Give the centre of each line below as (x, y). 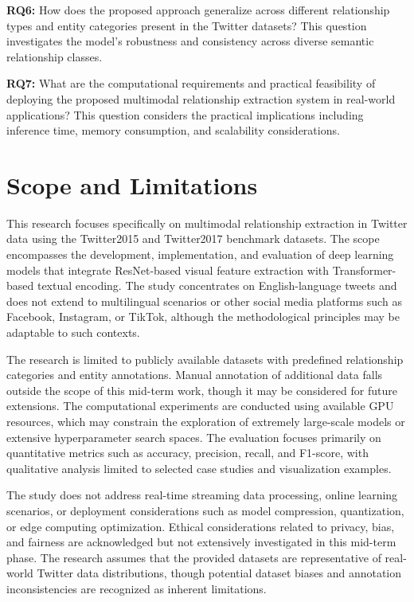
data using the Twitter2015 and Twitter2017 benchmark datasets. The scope (193, 238)
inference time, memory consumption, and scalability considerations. (173, 130)
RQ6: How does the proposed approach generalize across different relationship (198, 10)
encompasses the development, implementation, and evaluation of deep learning (200, 254)
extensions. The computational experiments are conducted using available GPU (200, 406)
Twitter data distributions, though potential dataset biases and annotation (219, 573)
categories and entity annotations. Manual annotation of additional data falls (195, 375)
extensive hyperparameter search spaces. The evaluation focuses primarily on (194, 437)
